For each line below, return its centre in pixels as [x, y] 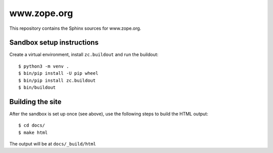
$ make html [33, 132]
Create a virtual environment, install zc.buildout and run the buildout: [84, 55]
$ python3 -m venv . [44, 66]
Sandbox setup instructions [54, 43]
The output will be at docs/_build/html [53, 144]
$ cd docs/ [32, 125]
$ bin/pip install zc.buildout [57, 80]
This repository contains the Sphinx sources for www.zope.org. [75, 28]
